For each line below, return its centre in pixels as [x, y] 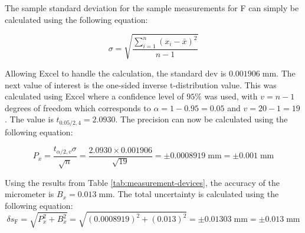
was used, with [231, 96]
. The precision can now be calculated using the [201, 119]
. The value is [29, 119]
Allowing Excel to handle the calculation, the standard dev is [116, 73]
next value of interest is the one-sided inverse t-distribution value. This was [141, 84]
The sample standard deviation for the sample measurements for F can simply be [152, 8]
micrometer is [29, 194]
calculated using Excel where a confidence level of [94, 96]
